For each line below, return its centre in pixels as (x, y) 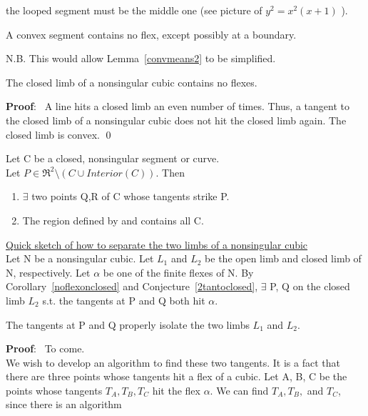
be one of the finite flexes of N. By (178, 272)
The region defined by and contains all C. (113, 220)
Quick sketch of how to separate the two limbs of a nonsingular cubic (157, 244)
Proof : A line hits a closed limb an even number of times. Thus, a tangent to (178, 106)
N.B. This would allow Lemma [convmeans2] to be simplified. (141, 58)
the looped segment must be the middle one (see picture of (134, 10)
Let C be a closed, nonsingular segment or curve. (113, 158)
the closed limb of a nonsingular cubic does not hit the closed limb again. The (176, 120)
